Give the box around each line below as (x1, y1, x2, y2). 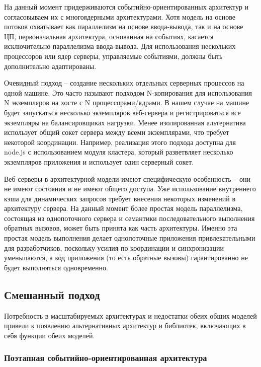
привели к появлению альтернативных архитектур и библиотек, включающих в (4, 320, 246, 331)
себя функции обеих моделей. (4, 330, 95, 340)
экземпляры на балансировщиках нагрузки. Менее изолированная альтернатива (4, 117, 246, 127)
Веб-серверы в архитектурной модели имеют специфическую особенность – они (4, 173, 250, 184)
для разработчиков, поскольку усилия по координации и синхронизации (4, 242, 224, 253)
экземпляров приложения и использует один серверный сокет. (4, 156, 194, 167)
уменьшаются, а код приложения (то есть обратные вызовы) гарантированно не (4, 252, 248, 263)
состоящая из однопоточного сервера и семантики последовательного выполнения (4, 212, 255, 223)
